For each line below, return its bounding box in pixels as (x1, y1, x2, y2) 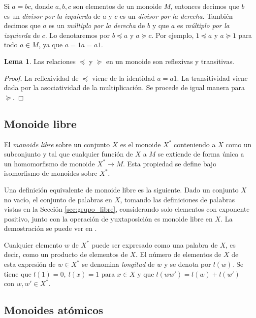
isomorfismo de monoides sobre (4, 168, 97, 178)
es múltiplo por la (177, 20, 229, 31)
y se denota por (164, 259, 211, 269)
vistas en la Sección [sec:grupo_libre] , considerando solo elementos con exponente (4, 204, 250, 214)
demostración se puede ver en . (4, 223, 97, 233)
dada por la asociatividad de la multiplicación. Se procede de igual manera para (4, 82, 245, 93)
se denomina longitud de (82, 259, 155, 269)
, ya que (38, 39, 63, 50)
